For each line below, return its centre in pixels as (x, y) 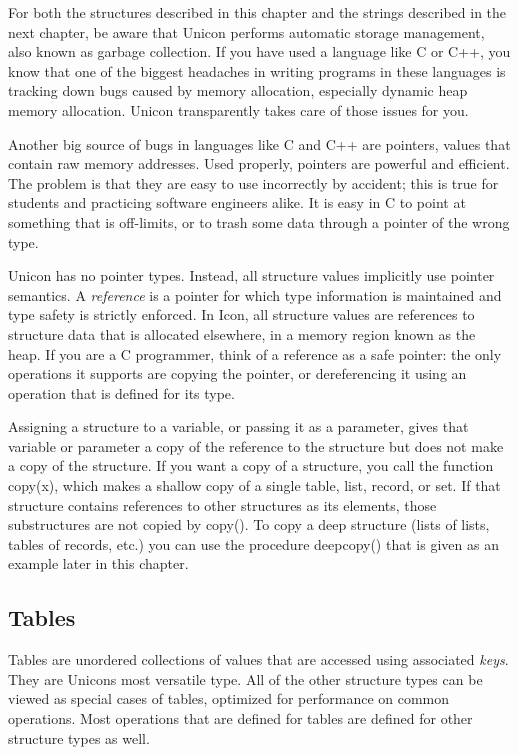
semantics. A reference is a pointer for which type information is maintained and (255, 294)
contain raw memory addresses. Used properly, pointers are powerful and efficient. (259, 163)
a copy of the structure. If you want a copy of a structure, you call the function (251, 465)
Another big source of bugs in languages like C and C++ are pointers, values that (259, 143)
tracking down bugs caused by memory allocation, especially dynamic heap (238, 90)
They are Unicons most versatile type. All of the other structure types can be (245, 678)
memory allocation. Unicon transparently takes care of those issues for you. (238, 109)
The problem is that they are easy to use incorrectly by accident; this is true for (253, 182)
